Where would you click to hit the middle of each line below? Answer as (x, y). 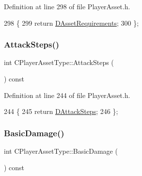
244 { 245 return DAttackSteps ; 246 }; (61, 111)
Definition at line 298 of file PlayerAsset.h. (67, 6)
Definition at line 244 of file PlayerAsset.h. (67, 95)
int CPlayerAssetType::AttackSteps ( (59, 62)
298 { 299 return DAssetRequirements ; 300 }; (71, 23)
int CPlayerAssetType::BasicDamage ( (61, 151)
